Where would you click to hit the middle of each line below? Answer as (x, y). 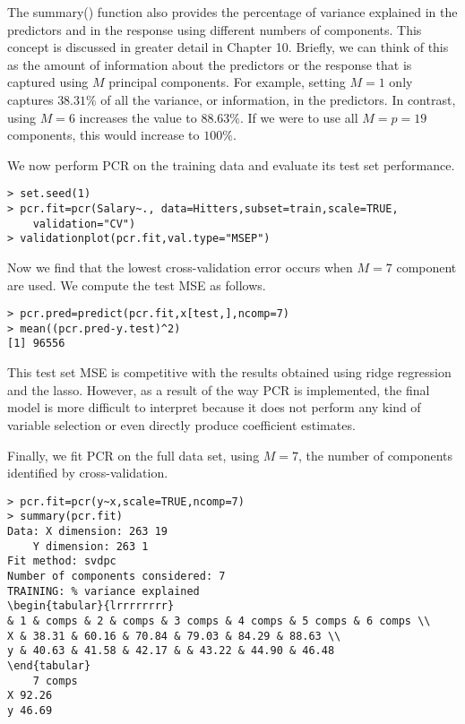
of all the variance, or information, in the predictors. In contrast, (278, 99)
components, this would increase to (103, 135)
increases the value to (138, 117)
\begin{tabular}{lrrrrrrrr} (91, 606)
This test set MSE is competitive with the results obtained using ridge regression (229, 372)
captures (30, 99)
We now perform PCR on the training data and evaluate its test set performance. (231, 164)
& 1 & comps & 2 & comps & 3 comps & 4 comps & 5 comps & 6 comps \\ (219, 621)
